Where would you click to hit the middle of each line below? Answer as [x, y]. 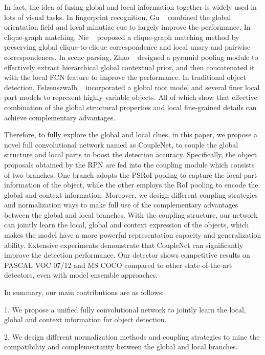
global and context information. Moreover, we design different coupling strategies [131, 194]
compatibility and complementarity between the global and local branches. [121, 347]
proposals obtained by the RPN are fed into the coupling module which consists [129, 164]
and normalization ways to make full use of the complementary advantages [121, 205]
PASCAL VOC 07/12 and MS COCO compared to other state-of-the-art [118, 265]
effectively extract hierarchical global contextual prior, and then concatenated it [129, 67]
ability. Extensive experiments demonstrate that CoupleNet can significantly [124, 245]
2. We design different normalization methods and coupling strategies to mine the [132, 336]
